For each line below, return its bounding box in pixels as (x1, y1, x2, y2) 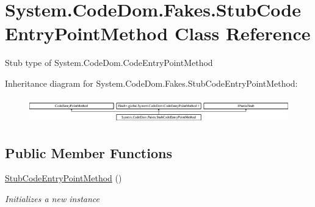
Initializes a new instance (5, 192, 100, 205)
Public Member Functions (5, 143, 172, 162)
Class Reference (174, 21, 311, 46)
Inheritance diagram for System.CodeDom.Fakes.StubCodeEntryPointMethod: (5, 76, 298, 89)
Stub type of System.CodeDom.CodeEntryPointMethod (5, 56, 213, 69)
